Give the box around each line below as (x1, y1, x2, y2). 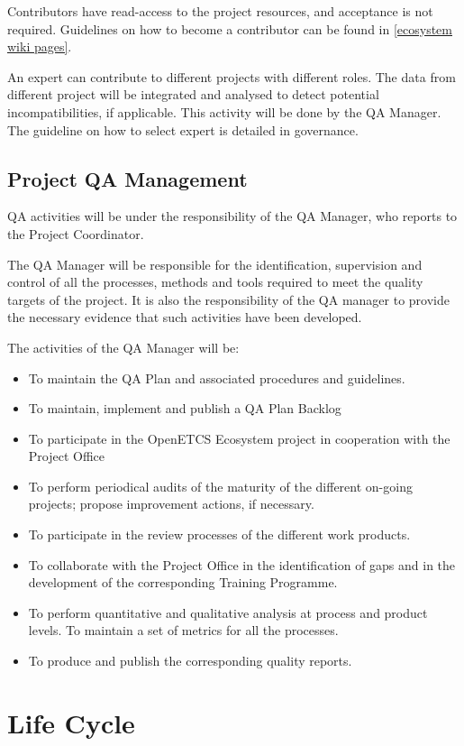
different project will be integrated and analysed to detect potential (7, 85, 379, 104)
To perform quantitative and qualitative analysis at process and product (28, 603, 428, 622)
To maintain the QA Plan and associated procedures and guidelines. (28, 368, 405, 387)
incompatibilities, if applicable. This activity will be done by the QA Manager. (7, 102, 441, 121)
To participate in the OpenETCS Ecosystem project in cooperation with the (28, 428, 450, 447)
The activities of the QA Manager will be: (7, 337, 240, 356)
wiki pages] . (7, 37, 72, 56)
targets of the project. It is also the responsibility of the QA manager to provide (7, 290, 450, 309)
